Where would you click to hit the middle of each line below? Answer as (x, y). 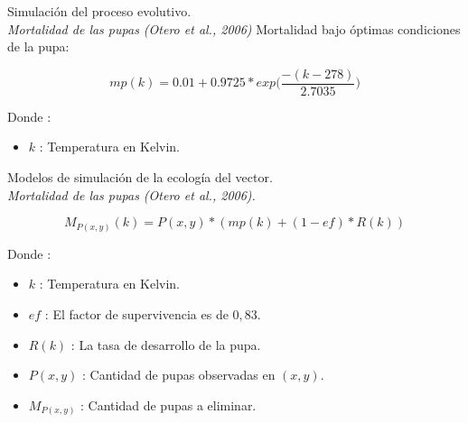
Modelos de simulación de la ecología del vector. (140, 177)
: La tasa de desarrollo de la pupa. (166, 344)
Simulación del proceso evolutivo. (99, 11)
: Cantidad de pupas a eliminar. (168, 405)
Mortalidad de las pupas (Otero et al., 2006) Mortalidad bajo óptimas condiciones (234, 28)
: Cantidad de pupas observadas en (179, 375)
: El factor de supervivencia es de (136, 313)
